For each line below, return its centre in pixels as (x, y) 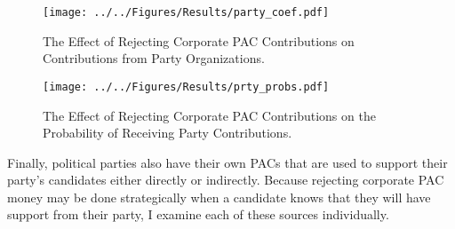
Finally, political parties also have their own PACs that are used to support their (227, 162)
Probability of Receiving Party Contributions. (168, 133)
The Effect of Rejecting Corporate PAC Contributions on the (209, 115)
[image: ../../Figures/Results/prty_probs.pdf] (186, 87)
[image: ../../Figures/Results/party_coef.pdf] (186, 12)
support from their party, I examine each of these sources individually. (198, 214)
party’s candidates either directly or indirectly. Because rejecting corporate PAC (226, 180)
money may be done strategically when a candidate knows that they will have (219, 197)
